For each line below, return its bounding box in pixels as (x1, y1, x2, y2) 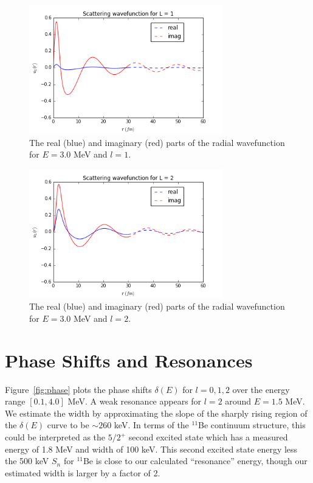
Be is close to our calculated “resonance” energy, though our (83, 454, 308, 467)
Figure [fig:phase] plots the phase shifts (5, 383, 152, 395)
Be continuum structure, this (198, 419, 306, 431)
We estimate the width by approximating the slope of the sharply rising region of (5, 406, 308, 419)
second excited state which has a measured (128, 431, 288, 443)
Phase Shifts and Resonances (5, 347, 253, 372)
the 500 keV (5, 454, 49, 467)
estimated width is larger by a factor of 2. (5, 466, 160, 479)
